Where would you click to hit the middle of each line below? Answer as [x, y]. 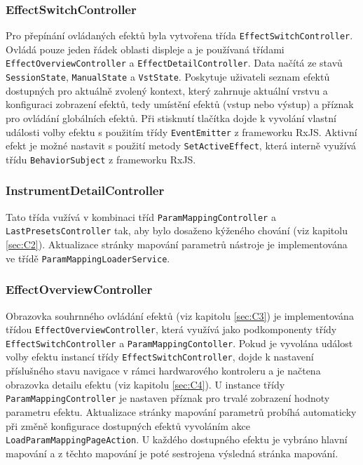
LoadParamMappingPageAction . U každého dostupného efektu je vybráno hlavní [177, 439]
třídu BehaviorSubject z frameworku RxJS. [101, 159]
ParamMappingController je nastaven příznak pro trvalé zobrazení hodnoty [168, 398]
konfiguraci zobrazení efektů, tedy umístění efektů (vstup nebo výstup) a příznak [180, 104]
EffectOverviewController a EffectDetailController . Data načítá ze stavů [174, 63]
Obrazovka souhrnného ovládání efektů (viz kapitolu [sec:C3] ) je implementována [180, 315]
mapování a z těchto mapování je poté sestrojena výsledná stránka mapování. [172, 453]
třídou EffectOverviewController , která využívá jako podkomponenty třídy [171, 329]
